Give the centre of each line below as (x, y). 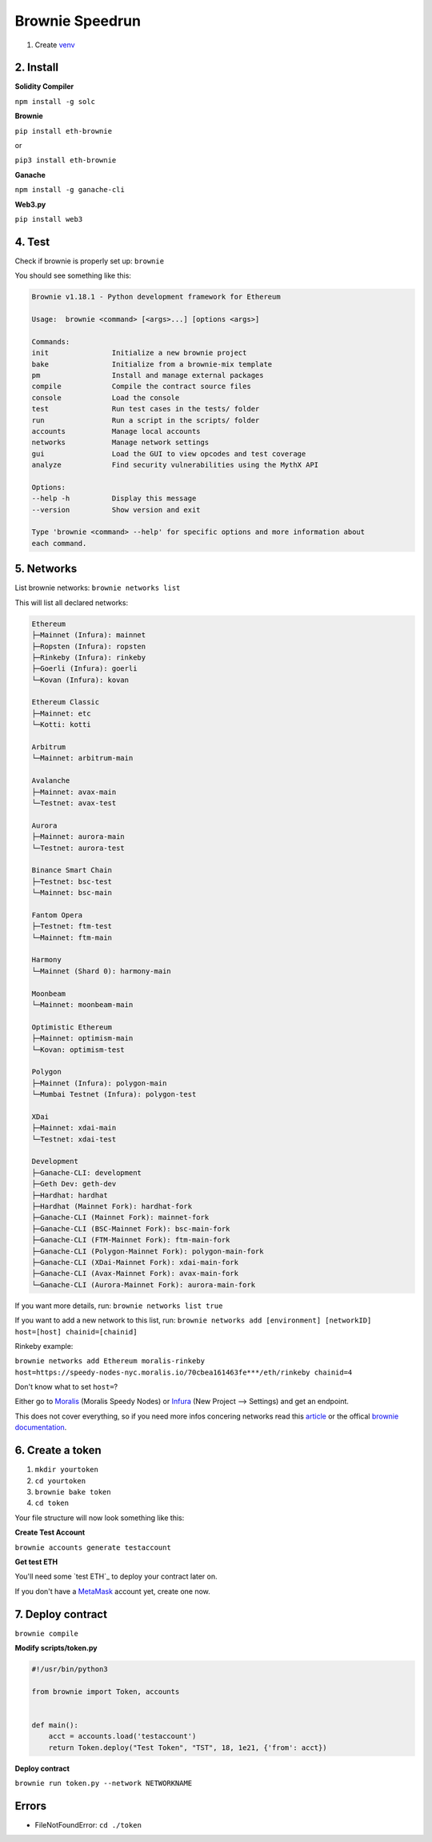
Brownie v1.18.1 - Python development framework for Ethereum (156, 297)
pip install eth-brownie (63, 131)
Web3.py (30, 204)
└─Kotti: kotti (61, 725)
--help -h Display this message (114, 499)
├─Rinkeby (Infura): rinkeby (89, 657)
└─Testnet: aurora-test (78, 848)
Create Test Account (50, 1532)
